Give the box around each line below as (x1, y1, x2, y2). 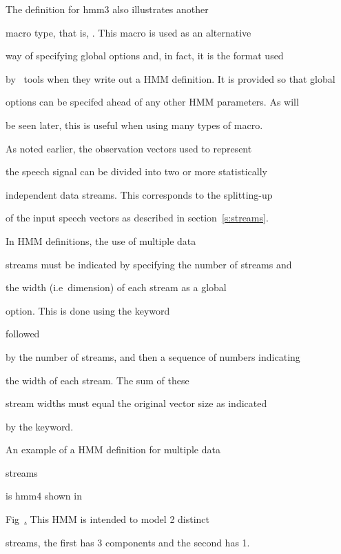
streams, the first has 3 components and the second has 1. (6, 535, 250, 549)
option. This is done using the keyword (6, 303, 170, 317)
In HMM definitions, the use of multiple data (6, 233, 196, 248)
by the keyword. (6, 419, 74, 433)
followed (6, 326, 40, 341)
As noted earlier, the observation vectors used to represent (6, 141, 252, 155)
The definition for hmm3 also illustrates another (6, 2, 209, 16)
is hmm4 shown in (6, 488, 82, 503)
